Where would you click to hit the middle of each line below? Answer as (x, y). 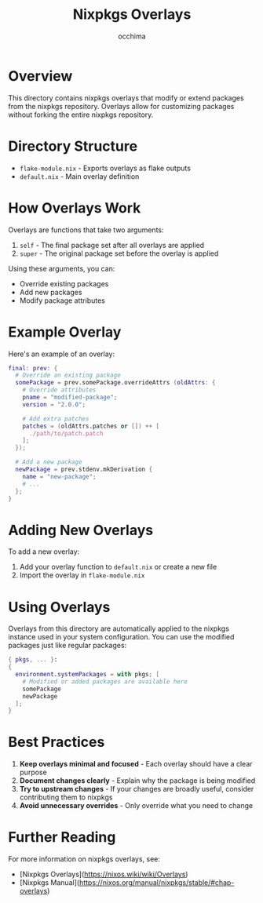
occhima (132, 36)
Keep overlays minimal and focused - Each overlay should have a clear (136, 764)
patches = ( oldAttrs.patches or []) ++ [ (91, 426)
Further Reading (62, 837)
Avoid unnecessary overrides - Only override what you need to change (136, 806)
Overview (40, 76)
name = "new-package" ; (59, 476)
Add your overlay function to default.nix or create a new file (118, 567)
